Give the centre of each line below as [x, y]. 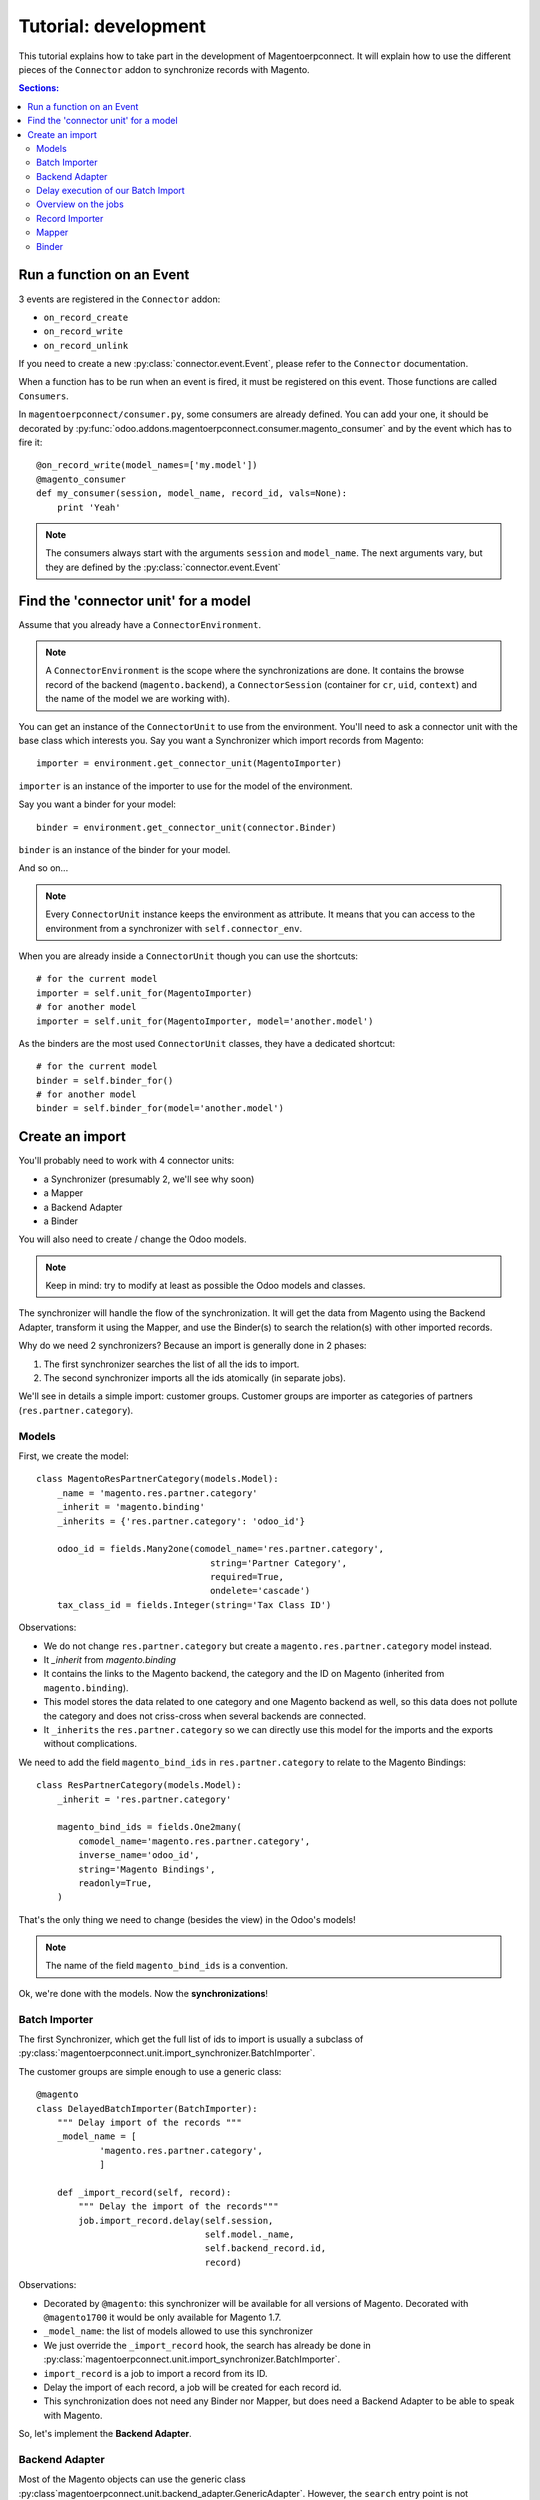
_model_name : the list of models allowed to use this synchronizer [178, 2331]
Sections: [39, 88]
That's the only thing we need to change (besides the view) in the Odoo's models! [187, 1919]
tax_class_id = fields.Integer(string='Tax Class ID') [194, 1604]
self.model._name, [249, 2234]
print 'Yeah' [88, 507]
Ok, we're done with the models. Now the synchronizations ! [143, 1993]
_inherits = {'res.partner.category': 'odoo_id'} [180, 1521]
